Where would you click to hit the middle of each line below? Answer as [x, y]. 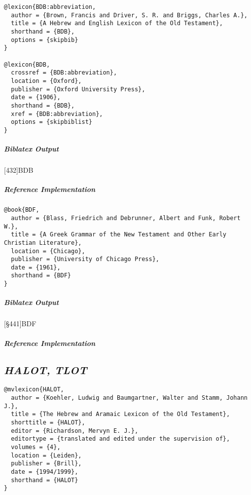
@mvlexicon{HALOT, [34, 390]
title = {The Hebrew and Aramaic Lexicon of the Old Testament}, [121, 414]
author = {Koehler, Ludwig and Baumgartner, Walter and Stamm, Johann [129, 398]
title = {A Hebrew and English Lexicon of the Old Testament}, [117, 23]
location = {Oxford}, [46, 81]
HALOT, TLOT [46, 369]
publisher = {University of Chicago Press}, [85, 259]
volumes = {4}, [36, 447]
